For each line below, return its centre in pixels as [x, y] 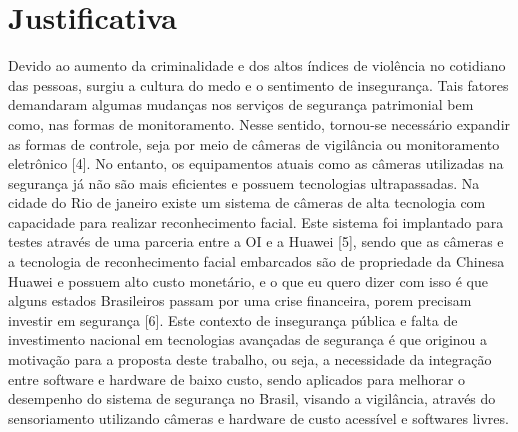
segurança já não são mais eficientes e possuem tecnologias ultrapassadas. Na [244, 182]
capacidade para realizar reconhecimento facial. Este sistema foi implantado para [256, 221]
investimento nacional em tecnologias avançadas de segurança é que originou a [248, 339]
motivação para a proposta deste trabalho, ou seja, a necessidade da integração [250, 359]
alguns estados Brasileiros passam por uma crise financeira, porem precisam [240, 300]
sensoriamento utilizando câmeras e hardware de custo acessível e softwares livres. [258, 417]
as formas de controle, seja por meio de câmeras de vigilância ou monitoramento [254, 143]
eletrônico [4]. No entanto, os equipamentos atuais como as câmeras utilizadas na [256, 163]
